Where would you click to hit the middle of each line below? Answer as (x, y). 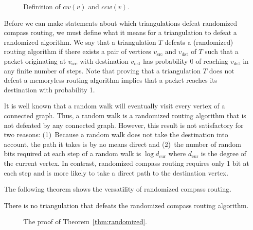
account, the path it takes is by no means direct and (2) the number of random (123, 144)
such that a (222, 51)
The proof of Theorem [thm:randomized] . (85, 221)
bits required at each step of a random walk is (72, 153)
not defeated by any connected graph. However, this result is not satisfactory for (124, 125)
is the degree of (224, 153)
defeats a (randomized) (199, 42)
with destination (104, 61)
